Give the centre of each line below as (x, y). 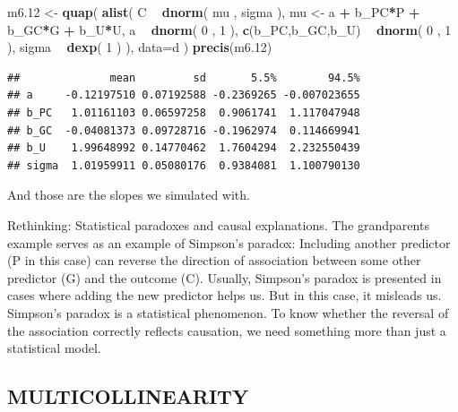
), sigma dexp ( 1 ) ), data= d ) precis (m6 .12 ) (140, 47)
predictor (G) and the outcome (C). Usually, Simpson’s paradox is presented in (225, 277)
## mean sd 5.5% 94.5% (184, 77)
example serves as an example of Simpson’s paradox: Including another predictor (229, 242)
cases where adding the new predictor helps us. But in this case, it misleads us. (225, 295)
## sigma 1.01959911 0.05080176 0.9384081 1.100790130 (184, 165)
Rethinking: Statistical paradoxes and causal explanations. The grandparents (218, 224)
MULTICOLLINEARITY (128, 396)
